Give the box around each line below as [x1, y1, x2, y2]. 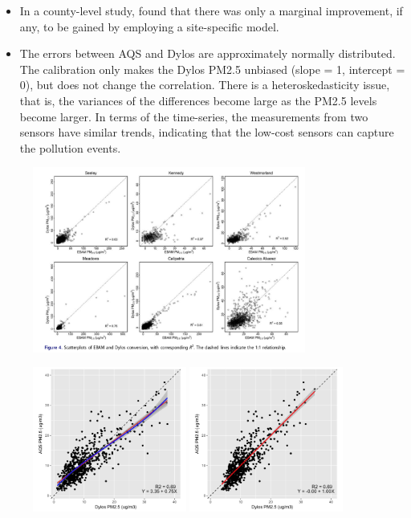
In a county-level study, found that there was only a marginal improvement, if [19, 2, 403, 18]
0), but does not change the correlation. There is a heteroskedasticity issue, [19, 76, 390, 93]
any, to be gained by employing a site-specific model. [19, 18, 279, 35]
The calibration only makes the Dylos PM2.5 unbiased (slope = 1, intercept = [19, 60, 405, 77]
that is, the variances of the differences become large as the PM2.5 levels [19, 92, 377, 108]
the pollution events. [19, 139, 121, 156]
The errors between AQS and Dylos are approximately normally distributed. [19, 45, 396, 62]
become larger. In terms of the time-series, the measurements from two [19, 108, 368, 124]
